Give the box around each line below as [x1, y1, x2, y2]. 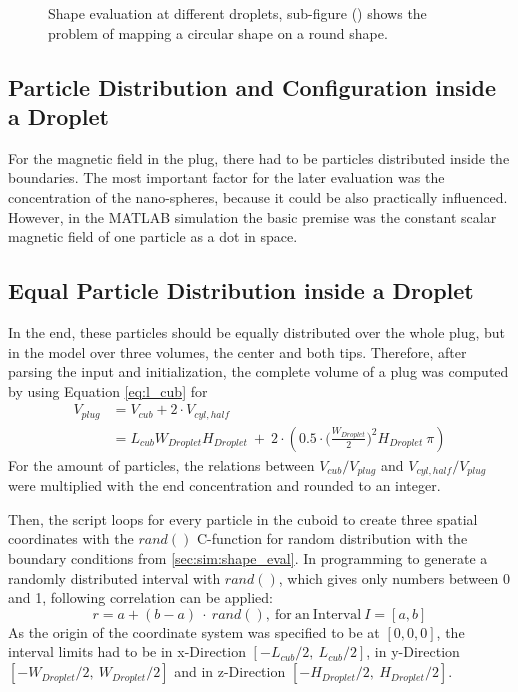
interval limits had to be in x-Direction [8, 641, 246, 662]
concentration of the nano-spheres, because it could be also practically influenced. [8, 186, 508, 207]
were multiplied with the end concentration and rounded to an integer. [8, 475, 441, 496]
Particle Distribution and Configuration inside [8, 71, 497, 102]
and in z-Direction [174, 661, 286, 682]
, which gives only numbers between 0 [278, 567, 510, 588]
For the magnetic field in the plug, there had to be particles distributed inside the [8, 147, 510, 168]
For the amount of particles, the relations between [8, 454, 315, 475]
